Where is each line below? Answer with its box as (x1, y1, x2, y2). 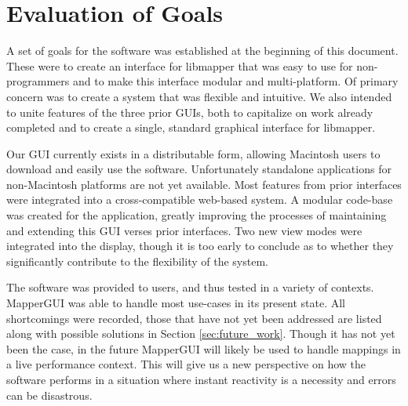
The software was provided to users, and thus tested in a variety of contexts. (6, 279, 374, 295)
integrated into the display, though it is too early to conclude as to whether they (6, 237, 394, 254)
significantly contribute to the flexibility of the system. (6, 252, 268, 269)
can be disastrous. (6, 386, 93, 403)
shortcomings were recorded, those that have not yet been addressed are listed (6, 310, 382, 326)
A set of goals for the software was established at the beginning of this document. (6, 42, 399, 59)
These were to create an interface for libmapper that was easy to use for (6, 57, 353, 74)
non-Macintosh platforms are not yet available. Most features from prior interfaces (6, 176, 402, 192)
